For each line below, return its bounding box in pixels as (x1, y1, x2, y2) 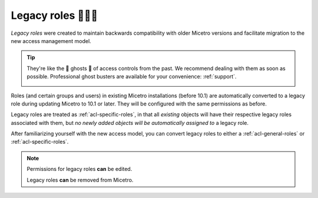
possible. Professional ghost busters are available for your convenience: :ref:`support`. (26, 73, 237, 80)
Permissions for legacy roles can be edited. (26, 166, 132, 173)
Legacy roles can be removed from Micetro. (26, 176, 134, 183)
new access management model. (11, 37, 91, 44)
